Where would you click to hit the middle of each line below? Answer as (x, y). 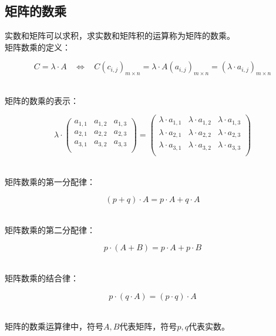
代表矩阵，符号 (148, 326)
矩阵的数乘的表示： (42, 100)
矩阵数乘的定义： (38, 47)
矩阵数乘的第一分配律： (50, 181)
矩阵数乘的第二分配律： (50, 229)
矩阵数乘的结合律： (42, 278)
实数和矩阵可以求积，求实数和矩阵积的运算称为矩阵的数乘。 (120, 36)
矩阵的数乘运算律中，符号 (54, 326)
